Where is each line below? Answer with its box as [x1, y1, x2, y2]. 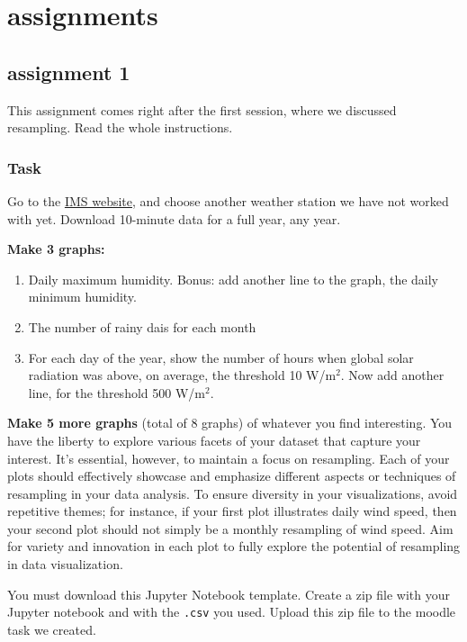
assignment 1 [7, 58, 130, 86]
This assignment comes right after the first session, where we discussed [7, 100, 397, 119]
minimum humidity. [28, 287, 137, 306]
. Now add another [340, 366, 445, 384]
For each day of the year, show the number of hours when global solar [28, 348, 414, 366]
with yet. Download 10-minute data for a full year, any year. [7, 209, 341, 228]
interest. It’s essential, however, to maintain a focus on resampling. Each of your [7, 448, 450, 467]
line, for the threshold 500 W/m [28, 383, 205, 402]
